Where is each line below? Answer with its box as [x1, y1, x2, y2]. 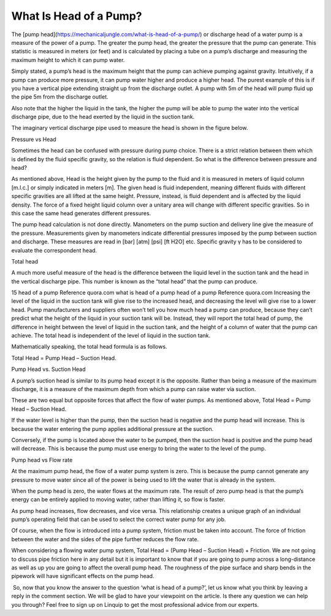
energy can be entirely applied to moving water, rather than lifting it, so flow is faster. [11, 496, 226, 503]
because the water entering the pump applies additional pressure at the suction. [11, 425, 214, 432]
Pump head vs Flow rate [11, 456, 73, 463]
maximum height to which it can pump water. [11, 56, 125, 64]
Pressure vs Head [11, 135, 56, 143]
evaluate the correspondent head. [11, 246, 97, 254]
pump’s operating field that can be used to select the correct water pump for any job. [11, 515, 226, 523]
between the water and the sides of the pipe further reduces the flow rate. [11, 535, 199, 542]
